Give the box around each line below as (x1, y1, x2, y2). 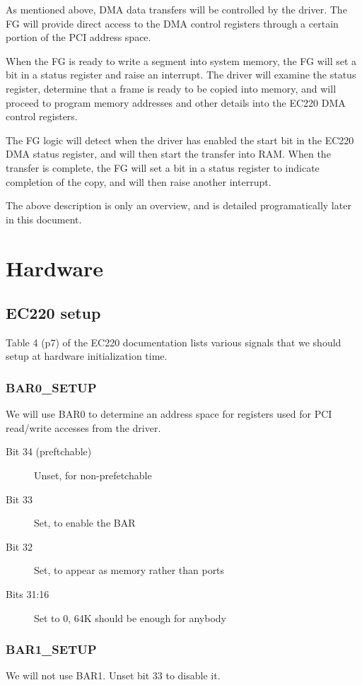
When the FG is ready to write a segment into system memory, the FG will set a (6, 53, 357, 68)
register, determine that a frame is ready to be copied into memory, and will (6, 81, 337, 95)
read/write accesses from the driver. (6, 420, 161, 435)
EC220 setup (6, 302, 101, 324)
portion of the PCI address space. (6, 30, 151, 45)
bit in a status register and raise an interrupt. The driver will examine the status (6, 67, 356, 82)
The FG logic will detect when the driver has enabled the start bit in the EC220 (6, 132, 354, 147)
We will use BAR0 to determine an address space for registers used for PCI (6, 406, 332, 421)
